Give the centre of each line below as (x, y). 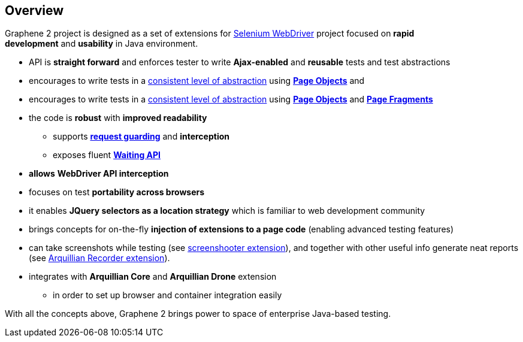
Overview (34, 10)
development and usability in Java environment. (102, 44)
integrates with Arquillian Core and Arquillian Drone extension (153, 277)
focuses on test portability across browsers (117, 192)
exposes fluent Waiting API (107, 155)
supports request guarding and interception (141, 137)
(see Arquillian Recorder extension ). (99, 258)
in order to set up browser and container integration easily (167, 295)
